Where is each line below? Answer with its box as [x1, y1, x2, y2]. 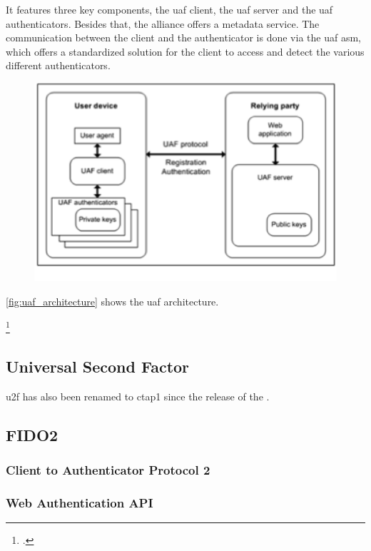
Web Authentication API [6, 494, 153, 512]
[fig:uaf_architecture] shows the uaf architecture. [6, 293, 219, 308]
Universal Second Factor [6, 355, 190, 378]
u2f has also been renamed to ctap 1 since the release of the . [6, 388, 270, 403]
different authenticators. [6, 58, 111, 73]
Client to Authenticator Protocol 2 [6, 461, 210, 479]
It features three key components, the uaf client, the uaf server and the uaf [6, 2, 333, 16]
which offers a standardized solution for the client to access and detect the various [6, 44, 365, 59]
